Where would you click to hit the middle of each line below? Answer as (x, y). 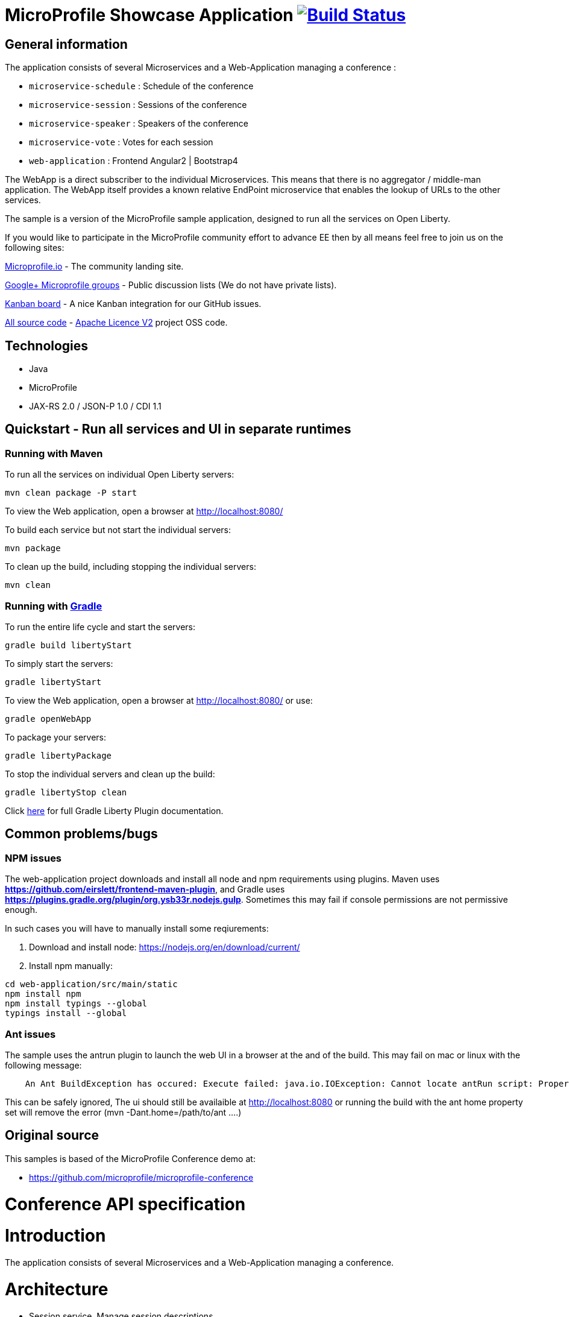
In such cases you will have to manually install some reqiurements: (137, 929)
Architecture (57, 1289)
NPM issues (33, 858)
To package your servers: (56, 737)
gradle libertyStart (53, 682)
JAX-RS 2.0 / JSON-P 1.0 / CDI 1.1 (95, 406)
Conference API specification (125, 1204)
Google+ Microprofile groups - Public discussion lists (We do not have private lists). (171, 285)
